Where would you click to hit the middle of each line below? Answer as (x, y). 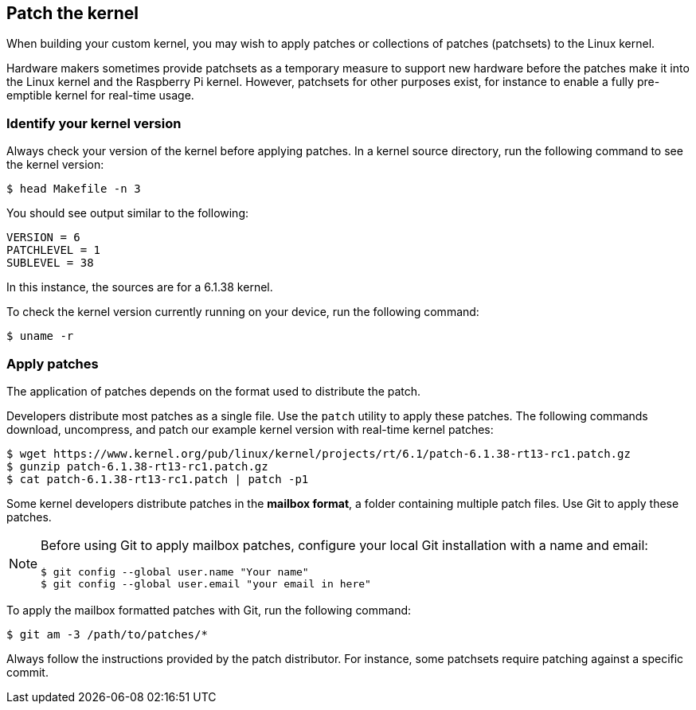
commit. (27, 672)
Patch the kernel (72, 13)
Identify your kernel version (94, 123)
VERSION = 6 (43, 238)
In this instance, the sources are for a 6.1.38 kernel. (140, 287)
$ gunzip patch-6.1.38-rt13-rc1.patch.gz (137, 466)
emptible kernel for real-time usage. (100, 96)
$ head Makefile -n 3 (74, 189)
